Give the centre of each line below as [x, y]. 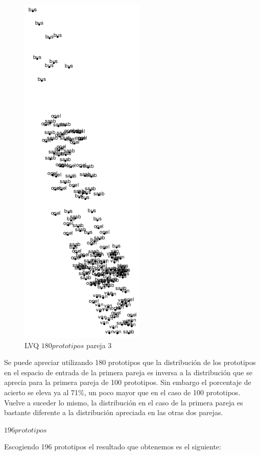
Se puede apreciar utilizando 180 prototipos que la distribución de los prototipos [130, 362]
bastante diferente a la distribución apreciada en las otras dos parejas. [114, 412]
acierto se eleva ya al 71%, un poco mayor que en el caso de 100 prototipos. [122, 392]
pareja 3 [99, 345]
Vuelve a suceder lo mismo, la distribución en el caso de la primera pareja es [124, 402]
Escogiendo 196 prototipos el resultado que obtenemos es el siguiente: [113, 447]
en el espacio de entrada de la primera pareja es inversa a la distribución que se [128, 372]
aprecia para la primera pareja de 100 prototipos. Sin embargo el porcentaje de [128, 382]
